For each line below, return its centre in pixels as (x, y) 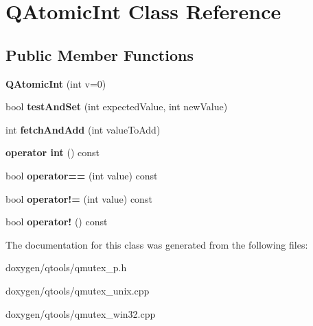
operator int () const (53, 152)
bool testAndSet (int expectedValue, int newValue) (117, 106)
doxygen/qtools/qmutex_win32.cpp (81, 313)
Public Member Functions (100, 54)
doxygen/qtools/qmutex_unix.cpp (78, 290)
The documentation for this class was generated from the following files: (157, 244)
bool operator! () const (57, 222)
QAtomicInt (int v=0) (56, 83)
